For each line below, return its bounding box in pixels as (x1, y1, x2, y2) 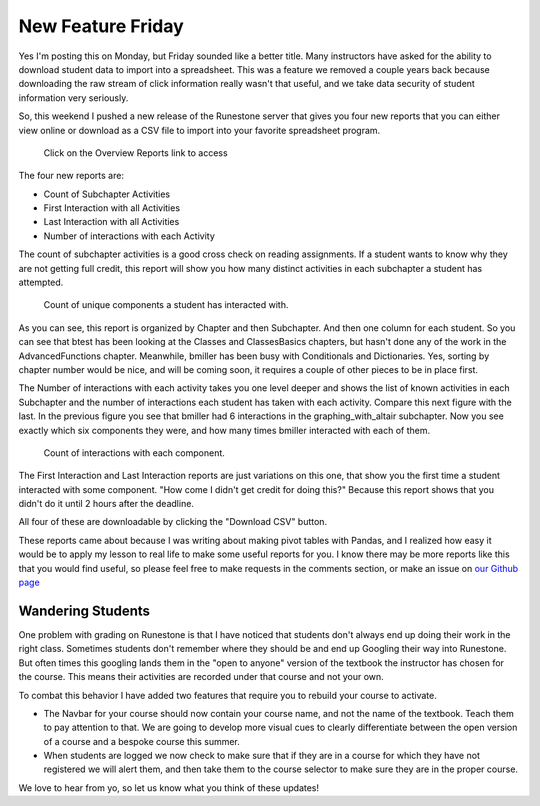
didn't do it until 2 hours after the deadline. (18, 498, 195, 510)
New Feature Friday (18, 15, 184, 37)
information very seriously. (18, 91, 129, 104)
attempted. (18, 276, 64, 289)
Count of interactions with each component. (43, 446, 225, 459)
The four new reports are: (18, 170, 125, 182)
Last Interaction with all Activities (43, 216, 180, 228)
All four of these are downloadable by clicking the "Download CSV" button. (18, 516, 328, 528)
